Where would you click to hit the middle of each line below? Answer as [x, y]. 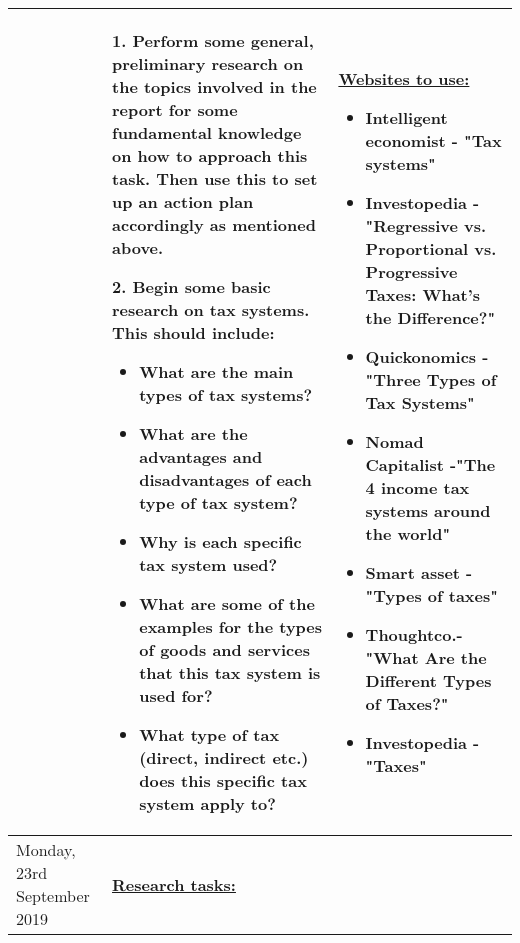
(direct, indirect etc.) [224, 757]
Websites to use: [404, 78]
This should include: [193, 332]
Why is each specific [220, 541]
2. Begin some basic [191, 286]
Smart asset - [419, 572]
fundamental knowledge [207, 132]
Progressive [411, 271]
